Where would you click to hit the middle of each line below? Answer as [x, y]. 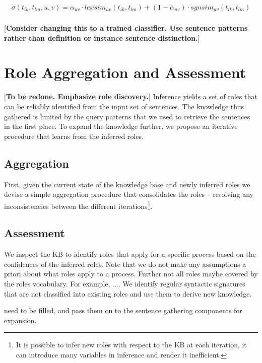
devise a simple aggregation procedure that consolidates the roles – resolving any [129, 194]
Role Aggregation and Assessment [125, 72]
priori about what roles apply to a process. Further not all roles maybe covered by [131, 274]
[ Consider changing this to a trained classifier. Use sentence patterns [126, 28]
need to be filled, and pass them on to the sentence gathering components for [123, 310]
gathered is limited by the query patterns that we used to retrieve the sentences [127, 116]
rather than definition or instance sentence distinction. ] [102, 38]
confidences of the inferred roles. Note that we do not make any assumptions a [125, 264]
